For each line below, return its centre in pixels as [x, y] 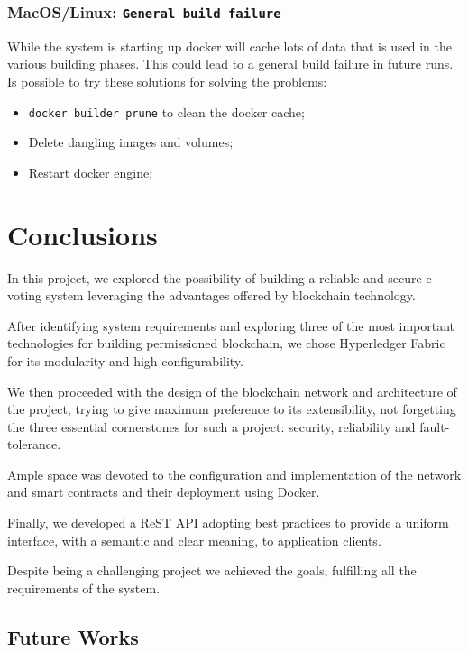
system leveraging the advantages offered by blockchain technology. [230, 295]
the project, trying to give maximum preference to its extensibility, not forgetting [232, 409]
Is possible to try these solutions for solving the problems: [167, 81]
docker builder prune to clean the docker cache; [166, 111]
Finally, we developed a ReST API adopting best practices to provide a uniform [228, 523]
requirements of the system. [84, 588]
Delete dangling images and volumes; [131, 142]
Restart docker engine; [91, 172]
